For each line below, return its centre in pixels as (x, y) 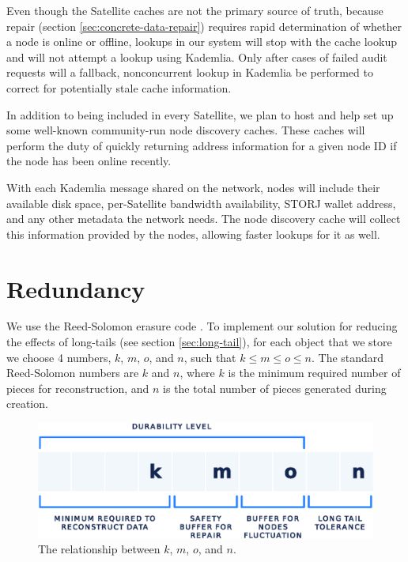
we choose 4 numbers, (59, 357)
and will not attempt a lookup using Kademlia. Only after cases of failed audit (197, 57)
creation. (27, 404)
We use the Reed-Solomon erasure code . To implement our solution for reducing (202, 326)
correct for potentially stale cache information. (119, 87)
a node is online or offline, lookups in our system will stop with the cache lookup (202, 41)
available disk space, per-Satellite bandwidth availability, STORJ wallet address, (201, 203)
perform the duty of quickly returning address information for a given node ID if (202, 145)
